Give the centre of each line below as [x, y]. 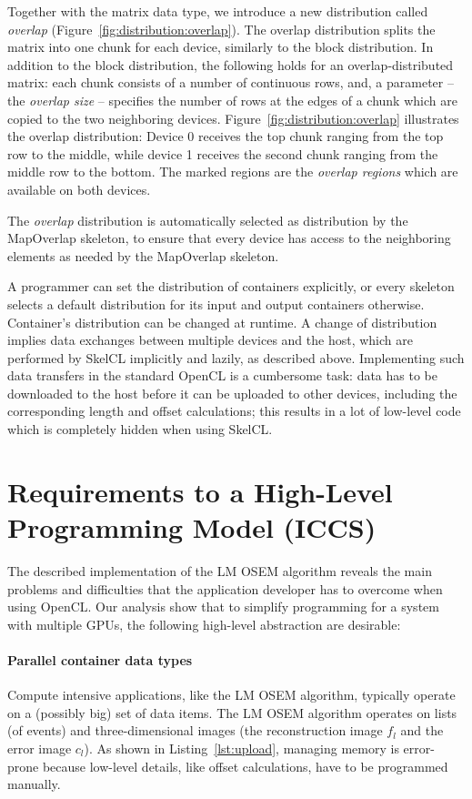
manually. [34, 784]
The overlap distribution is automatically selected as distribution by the [208, 220]
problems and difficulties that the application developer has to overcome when [225, 588]
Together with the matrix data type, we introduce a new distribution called [218, 11]
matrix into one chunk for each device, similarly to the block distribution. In [221, 47]
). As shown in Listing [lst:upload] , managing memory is [241, 748]
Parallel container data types [100, 659]
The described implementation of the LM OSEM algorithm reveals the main [220, 570]
